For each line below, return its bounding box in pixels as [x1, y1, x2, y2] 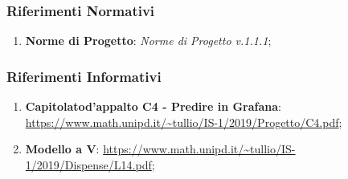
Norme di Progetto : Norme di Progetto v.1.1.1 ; [25, 32, 272, 49]
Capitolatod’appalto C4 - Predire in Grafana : [25, 98, 282, 115]
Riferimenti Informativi [6, 66, 162, 86]
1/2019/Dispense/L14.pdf [25, 156, 152, 173]
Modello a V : [25, 140, 100, 157]
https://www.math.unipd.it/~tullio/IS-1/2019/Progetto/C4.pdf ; [25, 113, 342, 130]
